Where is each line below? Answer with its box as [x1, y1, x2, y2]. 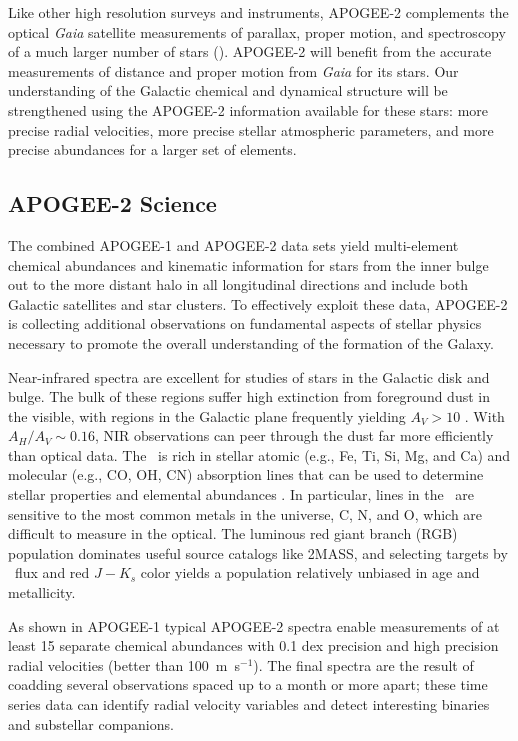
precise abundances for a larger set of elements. [8, 139, 297, 160]
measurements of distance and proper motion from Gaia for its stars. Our [8, 60, 459, 81]
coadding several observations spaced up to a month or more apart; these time [8, 674, 488, 695]
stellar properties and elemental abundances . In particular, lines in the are [8, 484, 475, 505]
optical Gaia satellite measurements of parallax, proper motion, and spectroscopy [8, 21, 506, 42]
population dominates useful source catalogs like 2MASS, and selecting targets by [8, 542, 508, 563]
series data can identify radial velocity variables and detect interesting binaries [8, 694, 490, 715]
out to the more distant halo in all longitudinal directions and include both [8, 274, 468, 295]
